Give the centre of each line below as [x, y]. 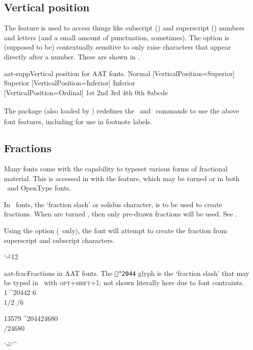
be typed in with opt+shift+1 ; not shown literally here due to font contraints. [124, 283]
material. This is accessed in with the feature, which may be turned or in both [122, 178]
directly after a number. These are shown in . [72, 56]
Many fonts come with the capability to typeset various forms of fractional [116, 168]
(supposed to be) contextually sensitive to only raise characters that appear [117, 47]
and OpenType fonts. [39, 188]
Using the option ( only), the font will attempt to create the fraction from [116, 230]
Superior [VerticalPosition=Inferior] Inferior [70, 83]
